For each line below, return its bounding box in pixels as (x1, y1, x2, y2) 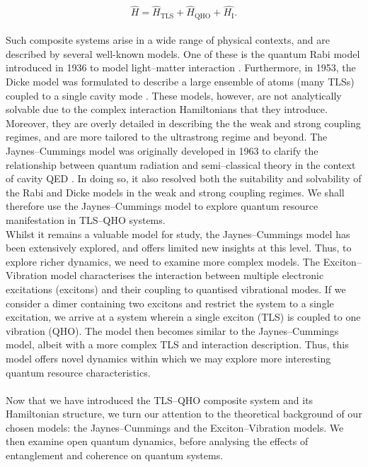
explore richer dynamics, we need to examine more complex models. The (6, 254, 320, 268)
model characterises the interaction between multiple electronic (50, 268, 324, 283)
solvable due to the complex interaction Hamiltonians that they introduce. (6, 102, 328, 117)
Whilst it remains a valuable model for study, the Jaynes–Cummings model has (6, 226, 350, 241)
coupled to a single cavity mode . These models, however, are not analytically (6, 88, 342, 102)
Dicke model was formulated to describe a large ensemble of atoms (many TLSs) (6, 74, 355, 89)
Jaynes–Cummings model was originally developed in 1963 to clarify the (6, 143, 318, 158)
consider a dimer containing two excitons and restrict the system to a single (6, 295, 334, 310)
